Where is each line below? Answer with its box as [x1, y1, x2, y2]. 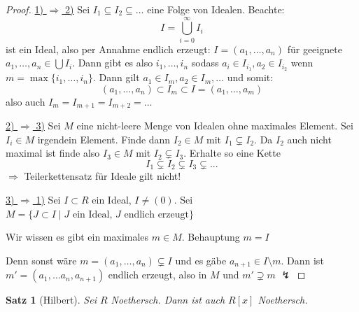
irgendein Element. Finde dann [37, 132, 171, 146]
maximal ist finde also [6, 146, 100, 160]
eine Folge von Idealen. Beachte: [147, 2, 285, 16]
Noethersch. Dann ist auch [111, 292, 225, 307]
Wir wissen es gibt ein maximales [6, 229, 149, 244]
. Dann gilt [93, 70, 140, 85]
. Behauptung [181, 229, 240, 244]
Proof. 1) [6, 2, 44, 16]
